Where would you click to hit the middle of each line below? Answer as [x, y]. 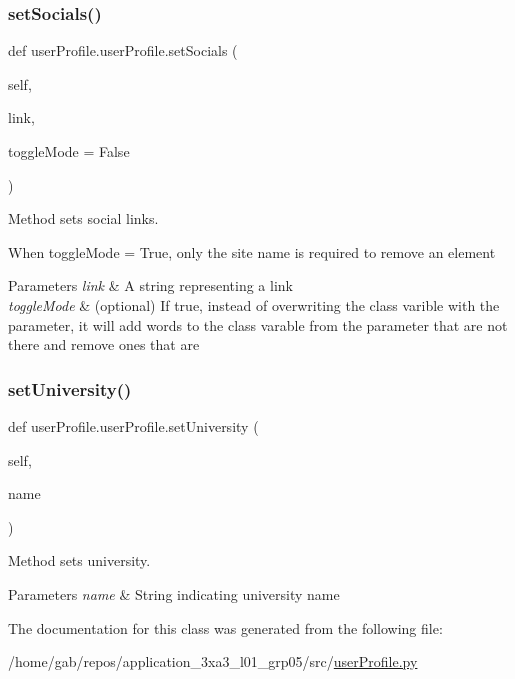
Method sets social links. [83, 218]
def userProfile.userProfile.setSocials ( [123, 50]
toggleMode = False [69, 151]
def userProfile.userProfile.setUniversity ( [133, 425]
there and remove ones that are [104, 344]
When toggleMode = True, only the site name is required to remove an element [252, 251]
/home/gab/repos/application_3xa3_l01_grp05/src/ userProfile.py [213, 661]
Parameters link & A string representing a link [150, 285]
